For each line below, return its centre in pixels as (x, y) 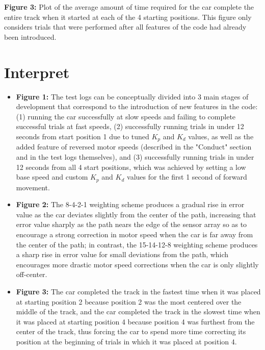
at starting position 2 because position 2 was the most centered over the (129, 301)
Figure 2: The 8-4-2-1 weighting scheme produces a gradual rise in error (130, 204)
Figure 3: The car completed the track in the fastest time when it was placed (138, 291)
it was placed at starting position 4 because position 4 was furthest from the (135, 321)
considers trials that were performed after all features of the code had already (125, 27)
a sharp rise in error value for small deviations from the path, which (122, 254)
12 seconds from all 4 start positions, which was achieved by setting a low (131, 167)
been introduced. (30, 36)
